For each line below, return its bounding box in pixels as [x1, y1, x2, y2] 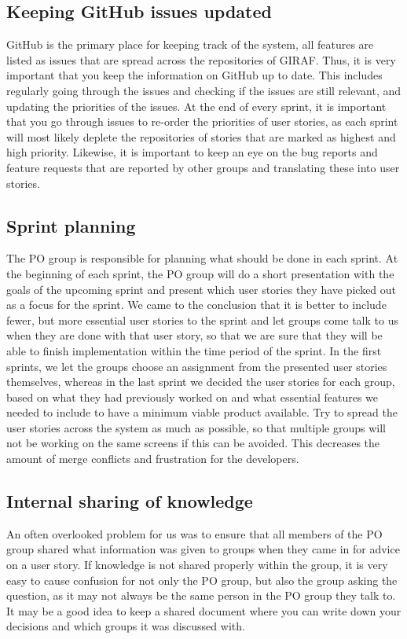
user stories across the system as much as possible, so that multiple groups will [6, 419, 386, 435]
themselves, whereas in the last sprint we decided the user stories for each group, [6, 373, 395, 390]
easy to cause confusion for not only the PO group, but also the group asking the [6, 571, 398, 588]
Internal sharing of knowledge [6, 489, 253, 513]
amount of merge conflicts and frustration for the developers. [6, 450, 299, 467]
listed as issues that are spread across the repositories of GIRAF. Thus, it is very [6, 51, 396, 68]
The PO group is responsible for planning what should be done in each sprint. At [6, 250, 398, 266]
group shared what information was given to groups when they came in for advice [6, 541, 400, 557]
